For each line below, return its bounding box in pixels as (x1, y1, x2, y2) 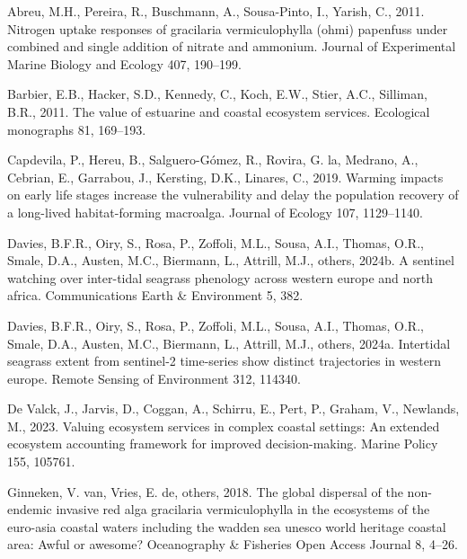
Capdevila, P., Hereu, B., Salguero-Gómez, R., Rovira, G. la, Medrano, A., (7, 150, 419, 169)
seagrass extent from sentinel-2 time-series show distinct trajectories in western (7, 351, 442, 370)
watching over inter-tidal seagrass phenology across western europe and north (7, 268, 433, 287)
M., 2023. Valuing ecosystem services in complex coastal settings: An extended (7, 416, 440, 435)
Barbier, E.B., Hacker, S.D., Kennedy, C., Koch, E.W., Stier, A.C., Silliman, (7, 84, 427, 103)
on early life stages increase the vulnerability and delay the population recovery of (7, 185, 459, 204)
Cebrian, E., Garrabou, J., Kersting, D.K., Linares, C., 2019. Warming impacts (7, 167, 444, 186)
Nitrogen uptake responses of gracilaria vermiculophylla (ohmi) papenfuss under (7, 19, 448, 38)
